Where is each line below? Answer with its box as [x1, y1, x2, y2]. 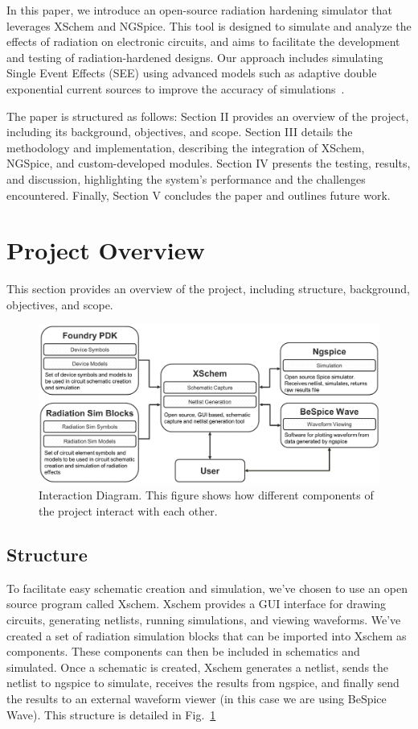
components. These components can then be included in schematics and [6, 643, 360, 660]
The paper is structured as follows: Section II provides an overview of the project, [6, 107, 409, 124]
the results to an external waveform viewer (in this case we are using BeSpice [6, 690, 387, 706]
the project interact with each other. [39, 502, 218, 519]
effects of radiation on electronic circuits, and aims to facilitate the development [6, 33, 400, 50]
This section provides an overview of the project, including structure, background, [6, 280, 410, 297]
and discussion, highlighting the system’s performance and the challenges [6, 170, 366, 187]
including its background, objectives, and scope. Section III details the [6, 123, 353, 140]
